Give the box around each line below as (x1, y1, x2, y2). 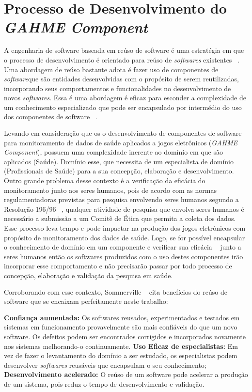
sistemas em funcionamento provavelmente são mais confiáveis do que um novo (4, 322, 237, 332)
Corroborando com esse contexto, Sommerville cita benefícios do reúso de (4, 286, 227, 297)
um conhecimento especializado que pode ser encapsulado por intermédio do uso (4, 102, 242, 112)
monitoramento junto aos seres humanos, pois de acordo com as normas (4, 185, 217, 195)
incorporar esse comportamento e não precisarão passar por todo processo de (4, 261, 232, 271)
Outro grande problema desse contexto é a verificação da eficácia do (4, 175, 205, 186)
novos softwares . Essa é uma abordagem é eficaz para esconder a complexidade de (4, 93, 246, 103)
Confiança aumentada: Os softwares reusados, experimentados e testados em (4, 312, 240, 322)
